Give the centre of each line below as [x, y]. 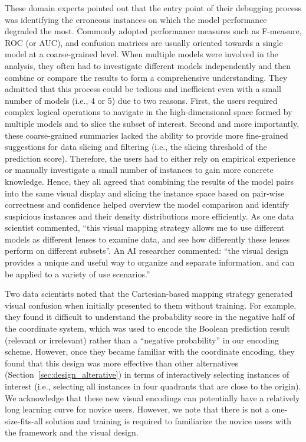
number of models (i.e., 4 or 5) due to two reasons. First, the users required [141, 100]
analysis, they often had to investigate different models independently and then [148, 65]
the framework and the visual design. [72, 432]
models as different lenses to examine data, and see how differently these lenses [147, 239]
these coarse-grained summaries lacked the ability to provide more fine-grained [147, 135]
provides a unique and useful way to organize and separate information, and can [150, 262]
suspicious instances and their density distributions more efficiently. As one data [149, 216]
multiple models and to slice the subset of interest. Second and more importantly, [152, 123]
